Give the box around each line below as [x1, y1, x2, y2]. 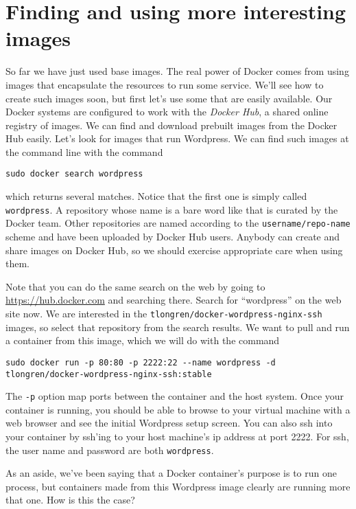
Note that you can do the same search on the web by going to [5, 279, 265, 293]
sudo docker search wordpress [5, 169, 143, 179]
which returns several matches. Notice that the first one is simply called [5, 189, 307, 203]
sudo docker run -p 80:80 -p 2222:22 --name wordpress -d [5, 357, 276, 367]
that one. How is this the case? [5, 493, 135, 507]
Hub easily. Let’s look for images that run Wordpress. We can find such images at [5, 131, 349, 146]
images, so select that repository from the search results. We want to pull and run [5, 319, 350, 334]
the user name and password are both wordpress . [5, 442, 214, 457]
